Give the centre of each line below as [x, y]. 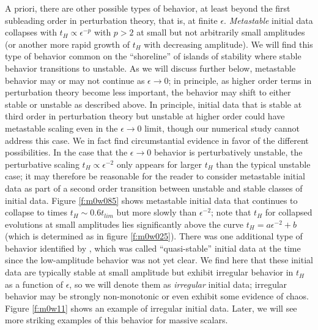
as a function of [34, 284]
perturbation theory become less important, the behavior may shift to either [148, 92]
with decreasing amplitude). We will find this [228, 44]
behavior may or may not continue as [75, 80]
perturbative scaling [42, 164]
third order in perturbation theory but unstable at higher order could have [145, 116]
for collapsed [289, 212]
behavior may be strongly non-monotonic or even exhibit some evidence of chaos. [157, 296]
